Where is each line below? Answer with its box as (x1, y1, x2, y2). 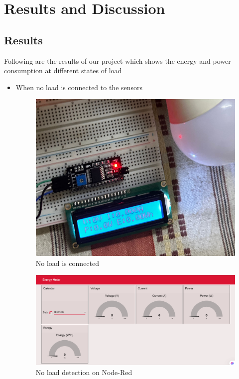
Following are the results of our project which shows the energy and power (4, 55, 231, 66)
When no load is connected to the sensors (15, 82, 143, 92)
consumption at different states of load (4, 65, 122, 76)
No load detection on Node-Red (35, 367, 132, 377)
